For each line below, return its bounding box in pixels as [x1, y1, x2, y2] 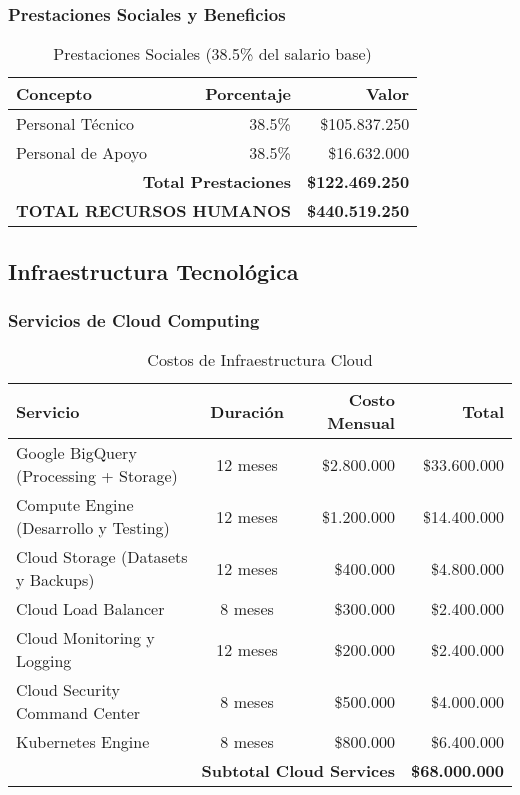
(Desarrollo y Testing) [16, 516, 170, 540]
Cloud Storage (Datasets [16, 545, 188, 569]
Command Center [16, 701, 141, 725]
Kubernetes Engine [16, 730, 150, 754]
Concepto [16, 82, 92, 106]
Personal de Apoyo [16, 141, 148, 165]
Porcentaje [205, 82, 291, 106]
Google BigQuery [16, 441, 137, 465]
